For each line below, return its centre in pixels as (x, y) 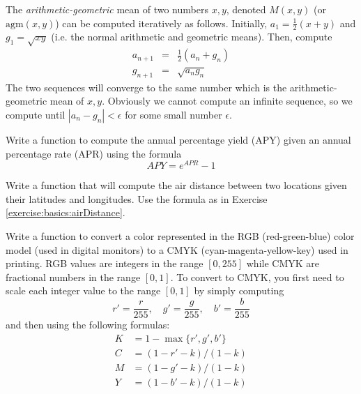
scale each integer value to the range (83, 290)
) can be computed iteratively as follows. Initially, (161, 23)
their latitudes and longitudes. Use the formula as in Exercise (137, 198)
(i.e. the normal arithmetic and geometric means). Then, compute (192, 37)
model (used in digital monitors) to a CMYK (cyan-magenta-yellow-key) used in (177, 249)
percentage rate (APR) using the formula (94, 153)
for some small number (174, 115)
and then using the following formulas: (88, 325)
